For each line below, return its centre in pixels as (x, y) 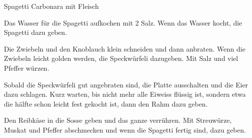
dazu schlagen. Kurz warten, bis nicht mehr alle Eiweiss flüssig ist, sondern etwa (125, 94)
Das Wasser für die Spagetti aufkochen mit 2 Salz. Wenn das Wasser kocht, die (123, 22)
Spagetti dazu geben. (35, 32)
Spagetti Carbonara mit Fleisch (51, 6)
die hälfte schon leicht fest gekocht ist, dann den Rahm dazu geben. (106, 103)
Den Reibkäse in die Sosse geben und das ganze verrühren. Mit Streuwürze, (118, 120)
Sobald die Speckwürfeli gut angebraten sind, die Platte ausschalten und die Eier (126, 84)
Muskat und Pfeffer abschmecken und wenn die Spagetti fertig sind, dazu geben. (125, 129)
